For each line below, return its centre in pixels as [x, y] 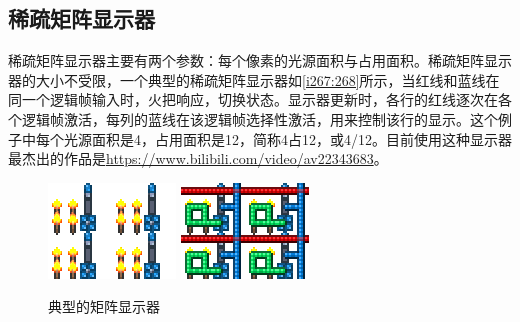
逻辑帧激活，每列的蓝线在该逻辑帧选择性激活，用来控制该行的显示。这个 [259, 118]
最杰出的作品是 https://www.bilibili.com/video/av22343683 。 [198, 158]
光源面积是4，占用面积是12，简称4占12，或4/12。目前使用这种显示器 [287, 138]
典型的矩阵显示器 [104, 306]
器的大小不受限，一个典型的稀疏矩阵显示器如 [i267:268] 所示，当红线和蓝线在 [254, 79]
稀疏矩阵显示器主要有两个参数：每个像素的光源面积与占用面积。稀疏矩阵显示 [260, 60]
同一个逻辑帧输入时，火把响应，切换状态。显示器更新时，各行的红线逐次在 [253, 99]
